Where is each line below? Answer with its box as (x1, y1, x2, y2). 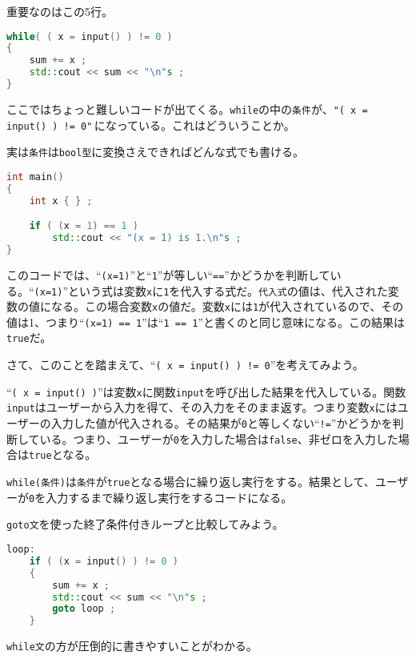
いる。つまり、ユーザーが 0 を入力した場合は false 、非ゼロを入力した (39, 430, 398, 447)
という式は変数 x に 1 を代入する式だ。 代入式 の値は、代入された (68, 282, 388, 299)
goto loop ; (52, 603, 116, 615)
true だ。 (6, 329, 52, 346)
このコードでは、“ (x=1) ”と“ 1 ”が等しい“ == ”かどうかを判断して (6, 266, 330, 283)
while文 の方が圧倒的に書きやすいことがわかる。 (6, 637, 258, 654)
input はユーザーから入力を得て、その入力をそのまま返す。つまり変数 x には (6, 399, 398, 416)
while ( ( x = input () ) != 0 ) (6, 30, 173, 42)
